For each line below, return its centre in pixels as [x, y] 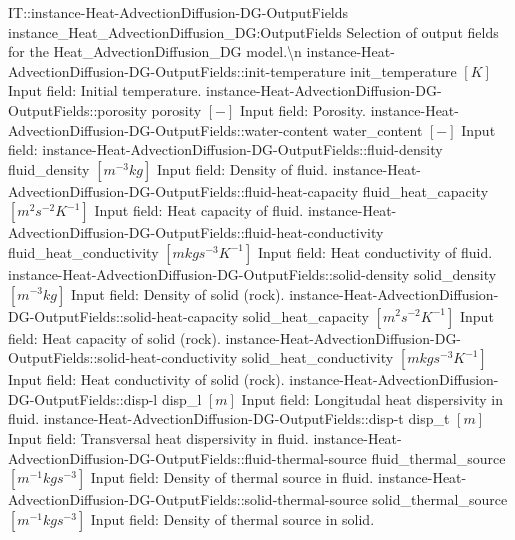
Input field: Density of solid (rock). [177, 293]
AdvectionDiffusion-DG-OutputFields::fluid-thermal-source [187, 457]
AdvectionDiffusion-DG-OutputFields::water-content [168, 129]
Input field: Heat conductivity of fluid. [375, 251]
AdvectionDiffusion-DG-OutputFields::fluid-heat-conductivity [196, 232]
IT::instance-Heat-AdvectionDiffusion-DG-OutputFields [178, 12]
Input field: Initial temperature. [105, 90]
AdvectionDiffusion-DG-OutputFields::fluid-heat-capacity [183, 190]
